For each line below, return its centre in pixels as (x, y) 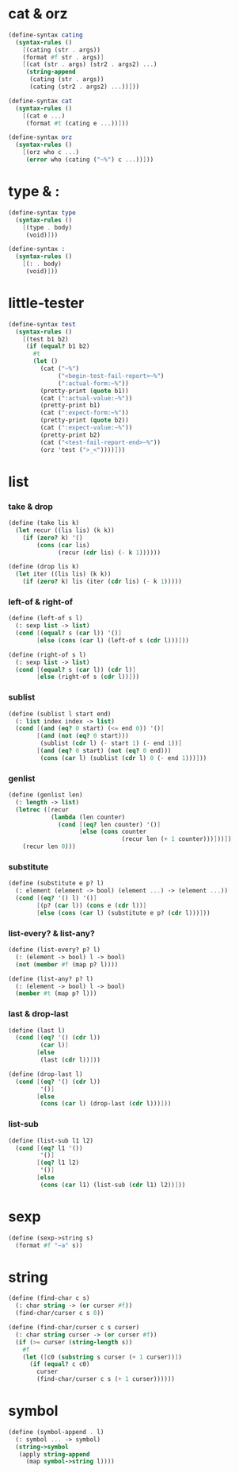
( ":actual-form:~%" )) (93, 383)
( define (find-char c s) (49, 1298)
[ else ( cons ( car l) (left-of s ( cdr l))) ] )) (113, 640)
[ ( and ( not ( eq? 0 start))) (83, 736)
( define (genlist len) (46, 795)
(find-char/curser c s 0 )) (60, 1313)
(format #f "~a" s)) (49, 1245)
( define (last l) (37, 1030)
